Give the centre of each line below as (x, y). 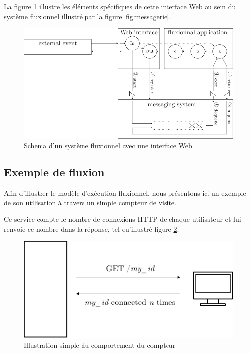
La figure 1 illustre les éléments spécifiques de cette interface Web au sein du (120, 6)
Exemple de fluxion (54, 172)
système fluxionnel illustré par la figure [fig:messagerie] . (88, 16)
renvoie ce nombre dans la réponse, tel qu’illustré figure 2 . (92, 228)
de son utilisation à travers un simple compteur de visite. (90, 202)
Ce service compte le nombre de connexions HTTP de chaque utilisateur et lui (123, 219)
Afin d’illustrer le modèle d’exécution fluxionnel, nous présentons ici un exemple (125, 192)
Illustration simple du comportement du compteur (100, 344)
